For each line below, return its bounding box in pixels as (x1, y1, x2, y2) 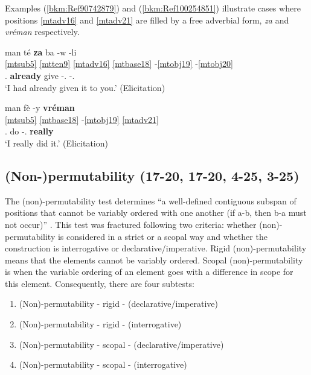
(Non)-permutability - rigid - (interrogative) (19, 318, 182, 330)
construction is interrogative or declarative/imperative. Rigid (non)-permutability (5, 242, 307, 254)
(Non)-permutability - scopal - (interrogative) (19, 358, 187, 371)
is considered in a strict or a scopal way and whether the (57, 230, 268, 242)
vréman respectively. (5, 25, 80, 38)
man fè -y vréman (5, 101, 75, 114)
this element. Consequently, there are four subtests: (5, 277, 194, 289)
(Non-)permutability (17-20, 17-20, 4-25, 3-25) (5, 166, 300, 184)
